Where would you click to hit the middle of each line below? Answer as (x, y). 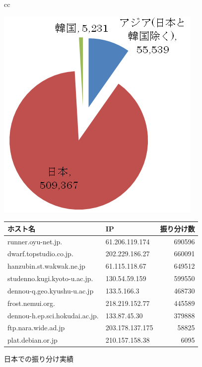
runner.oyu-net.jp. (35, 241)
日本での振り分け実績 (39, 359)
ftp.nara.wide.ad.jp (36, 328)
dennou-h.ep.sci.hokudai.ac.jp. (53, 315)
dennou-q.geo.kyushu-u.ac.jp (51, 290)
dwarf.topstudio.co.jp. (40, 254)
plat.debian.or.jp (33, 340)
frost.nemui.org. (31, 303)
